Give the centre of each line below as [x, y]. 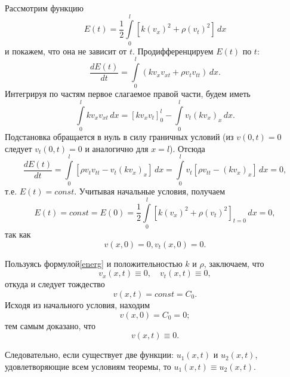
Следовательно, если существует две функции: [89, 355]
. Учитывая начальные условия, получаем [150, 191]
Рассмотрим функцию [44, 8]
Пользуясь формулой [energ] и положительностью [94, 263]
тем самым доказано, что [50, 325]
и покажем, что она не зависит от [66, 51]
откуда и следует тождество [55, 284]
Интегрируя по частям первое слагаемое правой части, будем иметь [128, 94]
